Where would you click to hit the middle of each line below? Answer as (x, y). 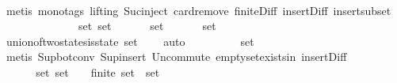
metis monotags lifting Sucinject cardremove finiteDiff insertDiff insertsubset (198, 10)
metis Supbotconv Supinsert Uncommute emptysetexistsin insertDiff (176, 57)
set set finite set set (98, 72)
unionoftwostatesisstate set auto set (130, 41)
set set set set (147, 26)
